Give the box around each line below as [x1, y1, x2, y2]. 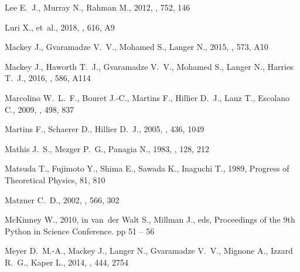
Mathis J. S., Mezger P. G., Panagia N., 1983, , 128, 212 [5, 142, 209, 155]
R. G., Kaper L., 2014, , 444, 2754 [5, 256, 128, 268]
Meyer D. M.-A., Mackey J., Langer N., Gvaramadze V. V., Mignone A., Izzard [5, 244, 293, 257]
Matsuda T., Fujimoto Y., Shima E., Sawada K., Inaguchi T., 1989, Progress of [5, 162, 289, 174]
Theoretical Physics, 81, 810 [5, 173, 105, 186]
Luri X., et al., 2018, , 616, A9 [5, 21, 115, 33]
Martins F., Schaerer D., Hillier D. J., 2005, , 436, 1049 [5, 123, 204, 135]
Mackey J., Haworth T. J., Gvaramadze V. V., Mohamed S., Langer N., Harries [5, 60, 294, 72]
